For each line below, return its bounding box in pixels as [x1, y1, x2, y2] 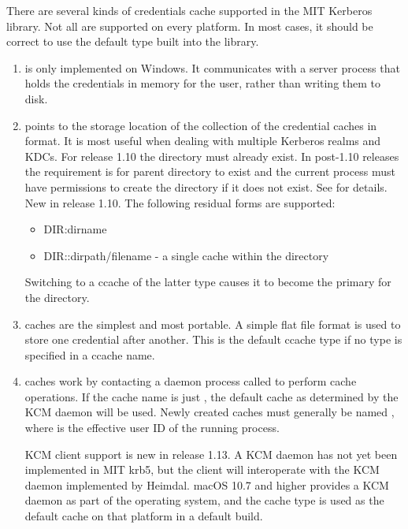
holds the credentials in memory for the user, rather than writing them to [24, 75, 381, 91]
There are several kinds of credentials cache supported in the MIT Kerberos [6, 2, 373, 18]
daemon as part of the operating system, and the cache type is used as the [24, 492, 384, 509]
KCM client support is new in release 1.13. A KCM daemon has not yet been [24, 445, 398, 462]
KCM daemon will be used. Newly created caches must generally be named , [24, 404, 395, 420]
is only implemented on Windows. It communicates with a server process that [24, 59, 400, 76]
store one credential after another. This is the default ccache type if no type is [24, 331, 402, 348]
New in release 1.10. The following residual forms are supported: [24, 194, 336, 210]
